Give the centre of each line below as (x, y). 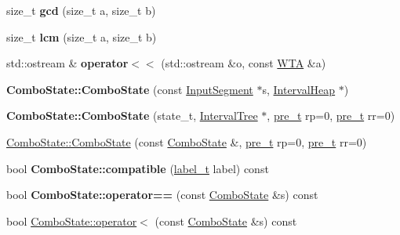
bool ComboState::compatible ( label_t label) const (138, 168)
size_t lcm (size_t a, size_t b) (82, 36)
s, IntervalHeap (299, 89)
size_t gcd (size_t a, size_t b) (81, 10)
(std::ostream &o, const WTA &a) (244, 63)
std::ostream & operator (67, 63)
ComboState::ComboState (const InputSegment (130, 89)
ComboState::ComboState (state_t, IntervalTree (132, 116)
